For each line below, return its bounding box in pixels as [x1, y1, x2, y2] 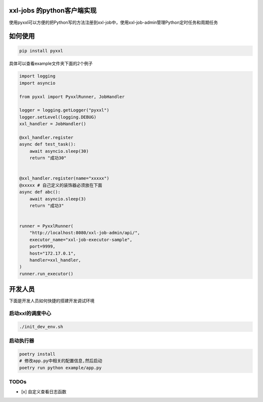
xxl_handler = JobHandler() [19, 121, 86, 127]
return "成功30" [29, 155, 67, 161]
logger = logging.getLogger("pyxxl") [19, 108, 110, 113]
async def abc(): [19, 189, 61, 195]
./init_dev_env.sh [19, 324, 63, 329]
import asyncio [19, 80, 56, 86]
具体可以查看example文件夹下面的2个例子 [9, 60, 93, 66]
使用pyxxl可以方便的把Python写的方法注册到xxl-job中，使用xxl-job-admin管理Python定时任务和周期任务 [9, 19, 218, 25]
